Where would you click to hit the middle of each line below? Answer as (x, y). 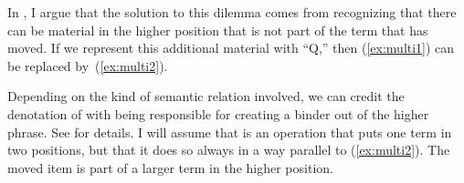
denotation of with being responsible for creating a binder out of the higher (218, 113)
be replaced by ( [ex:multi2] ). (88, 65)
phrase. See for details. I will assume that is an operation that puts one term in (230, 132)
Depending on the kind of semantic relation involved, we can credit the (206, 96)
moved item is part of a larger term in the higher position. (170, 167)
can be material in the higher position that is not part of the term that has (218, 30)
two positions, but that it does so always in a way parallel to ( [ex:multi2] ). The (229, 150)
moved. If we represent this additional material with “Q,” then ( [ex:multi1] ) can (231, 48)
